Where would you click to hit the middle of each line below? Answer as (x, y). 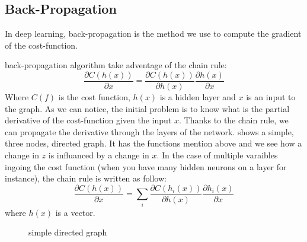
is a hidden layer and (198, 97)
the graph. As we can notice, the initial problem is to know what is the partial (147, 108)
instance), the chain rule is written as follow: (86, 178)
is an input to (271, 97)
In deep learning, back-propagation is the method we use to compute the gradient (153, 34)
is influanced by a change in (99, 155)
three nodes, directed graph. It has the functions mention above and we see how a (153, 143)
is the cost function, (94, 97)
